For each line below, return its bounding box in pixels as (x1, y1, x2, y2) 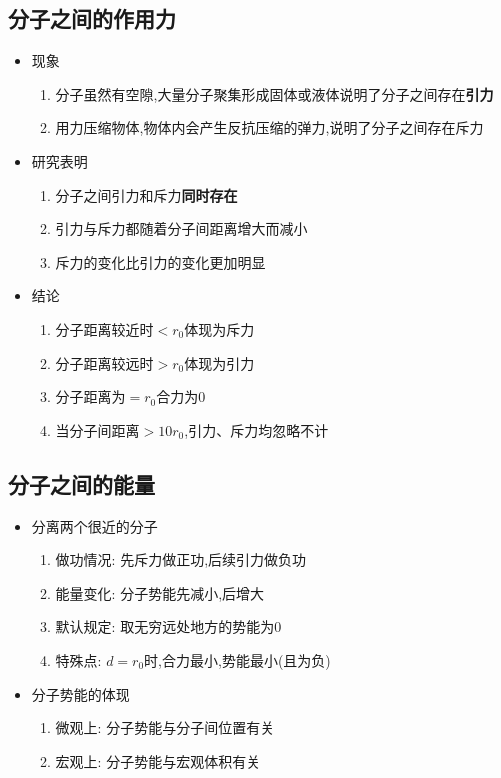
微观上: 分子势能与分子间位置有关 (55, 717, 275, 738)
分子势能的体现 (31, 683, 130, 704)
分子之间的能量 (8, 468, 155, 499)
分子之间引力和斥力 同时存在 (55, 184, 238, 205)
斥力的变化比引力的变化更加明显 (55, 251, 266, 272)
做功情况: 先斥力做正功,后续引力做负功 (55, 549, 307, 570)
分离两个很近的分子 (31, 515, 158, 536)
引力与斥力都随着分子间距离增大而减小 (55, 218, 308, 239)
